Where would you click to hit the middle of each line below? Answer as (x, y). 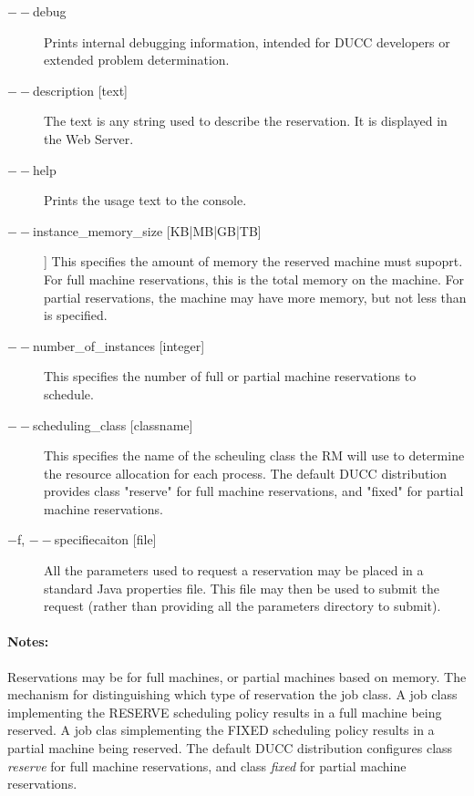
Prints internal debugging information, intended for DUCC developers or (247, 41)
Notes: (28, 641)
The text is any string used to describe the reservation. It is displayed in (246, 121)
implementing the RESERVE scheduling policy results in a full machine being (225, 712)
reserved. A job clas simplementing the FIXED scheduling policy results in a (221, 730)
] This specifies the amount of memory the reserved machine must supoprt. (253, 261)
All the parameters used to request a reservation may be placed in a (234, 570)
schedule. (69, 393)
